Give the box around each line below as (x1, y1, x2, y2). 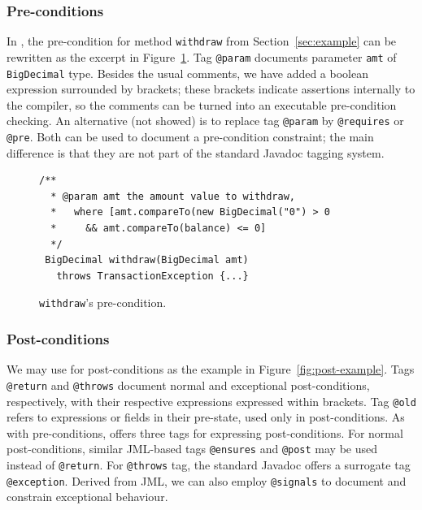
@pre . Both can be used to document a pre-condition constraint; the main (7, 128, 374, 145)
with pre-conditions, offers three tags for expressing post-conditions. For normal (7, 424, 403, 441)
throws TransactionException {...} (56, 270, 249, 282)
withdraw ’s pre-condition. (39, 294, 167, 311)
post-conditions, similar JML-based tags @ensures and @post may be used (7, 440, 378, 457)
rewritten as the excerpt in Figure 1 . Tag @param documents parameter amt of (7, 48, 397, 65)
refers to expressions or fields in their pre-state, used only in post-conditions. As (7, 408, 405, 426)
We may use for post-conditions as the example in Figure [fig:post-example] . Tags (7, 361, 415, 378)
